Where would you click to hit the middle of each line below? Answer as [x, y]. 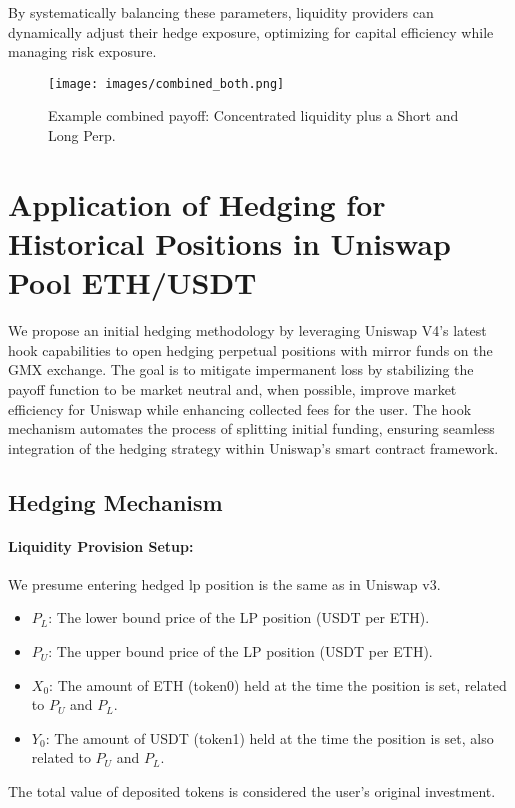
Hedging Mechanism [115, 501]
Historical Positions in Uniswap [229, 243]
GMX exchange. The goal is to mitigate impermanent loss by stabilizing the [241, 369]
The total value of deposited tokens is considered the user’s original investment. [252, 791]
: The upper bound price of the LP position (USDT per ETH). [240, 651]
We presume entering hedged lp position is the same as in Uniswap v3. [224, 583]
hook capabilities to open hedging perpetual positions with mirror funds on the [250, 349]
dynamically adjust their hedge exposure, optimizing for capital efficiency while [251, 31]
